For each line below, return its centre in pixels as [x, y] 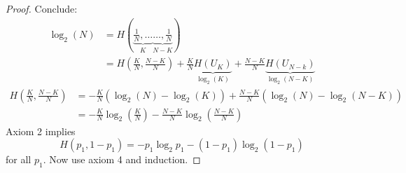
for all [19, 159]
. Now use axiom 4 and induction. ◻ [122, 159]
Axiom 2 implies [41, 131]
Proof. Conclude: [42, 8]
